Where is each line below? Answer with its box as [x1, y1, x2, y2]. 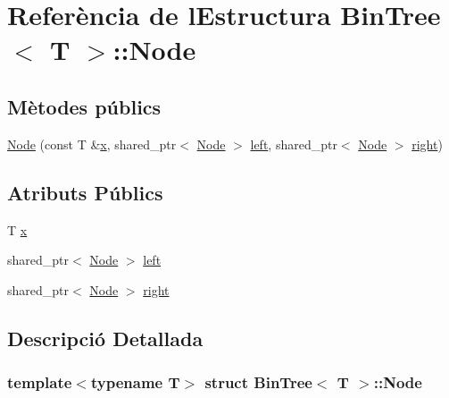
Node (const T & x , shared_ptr [7, 134, 177, 153]
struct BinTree [204, 371, 312, 394]
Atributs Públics [7, 178, 163, 206]
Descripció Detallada [7, 324, 204, 351]
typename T [90, 371, 180, 394]
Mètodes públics [7, 92, 162, 120]
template [7, 371, 72, 394]
